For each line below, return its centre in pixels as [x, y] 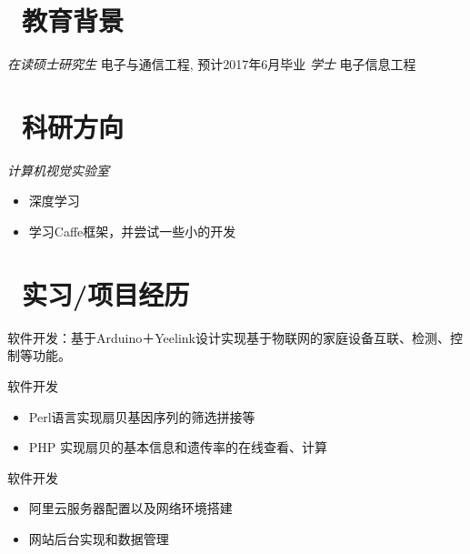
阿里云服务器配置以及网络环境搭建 [130, 508]
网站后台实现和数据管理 [99, 538]
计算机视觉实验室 [58, 170]
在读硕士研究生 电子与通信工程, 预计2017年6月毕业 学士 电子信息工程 [212, 64]
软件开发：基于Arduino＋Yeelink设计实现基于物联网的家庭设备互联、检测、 [229, 337]
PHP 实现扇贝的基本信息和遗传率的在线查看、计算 [178, 447]
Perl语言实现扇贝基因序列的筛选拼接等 [142, 416]
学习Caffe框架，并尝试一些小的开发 [132, 232]
